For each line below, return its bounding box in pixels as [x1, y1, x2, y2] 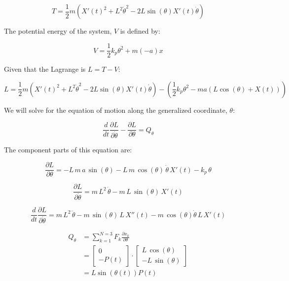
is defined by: [120, 26, 160, 36]
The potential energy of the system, [4, 26, 112, 36]
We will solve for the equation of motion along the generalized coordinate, [4, 104, 227, 115]
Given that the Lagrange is [4, 64, 86, 74]
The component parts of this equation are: [4, 144, 132, 155]
